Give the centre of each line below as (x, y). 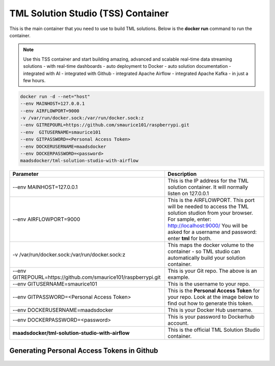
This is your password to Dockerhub (211, 317)
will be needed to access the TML (208, 206)
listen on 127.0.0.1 (188, 194)
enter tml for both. (190, 239)
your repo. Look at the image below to (213, 297)
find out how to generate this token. (210, 303)
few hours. (34, 80)
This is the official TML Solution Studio (214, 330)
